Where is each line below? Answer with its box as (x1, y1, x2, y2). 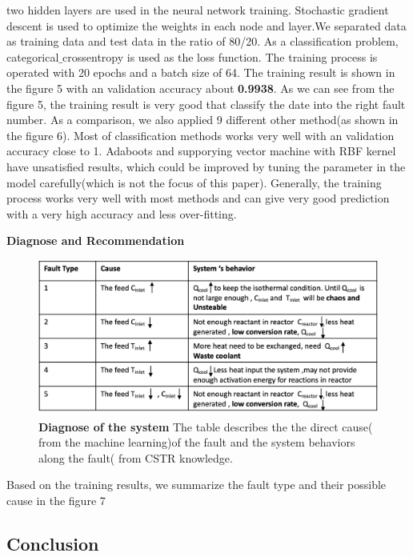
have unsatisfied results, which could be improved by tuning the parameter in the (6, 158, 406, 174)
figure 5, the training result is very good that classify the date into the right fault (6, 95, 406, 112)
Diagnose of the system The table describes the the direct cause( (38, 418, 373, 435)
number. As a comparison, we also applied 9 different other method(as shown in (6, 111, 399, 128)
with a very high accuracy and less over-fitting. (6, 205, 237, 222)
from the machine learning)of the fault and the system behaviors (38, 434, 355, 451)
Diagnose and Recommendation (6, 232, 185, 249)
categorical (6, 48, 59, 65)
